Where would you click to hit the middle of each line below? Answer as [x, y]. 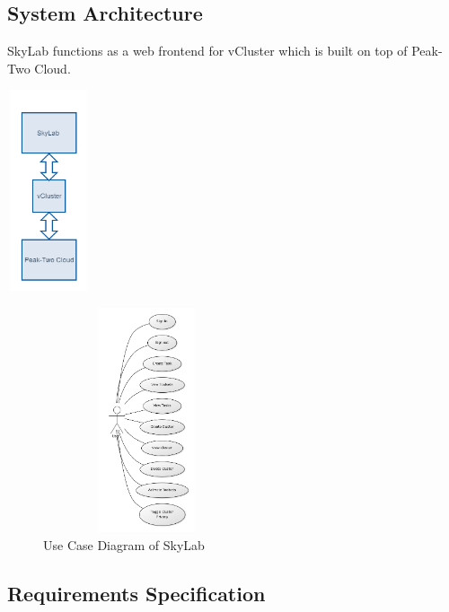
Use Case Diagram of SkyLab [124, 544]
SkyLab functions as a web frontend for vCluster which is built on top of [207, 51]
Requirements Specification [136, 593]
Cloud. [53, 68]
